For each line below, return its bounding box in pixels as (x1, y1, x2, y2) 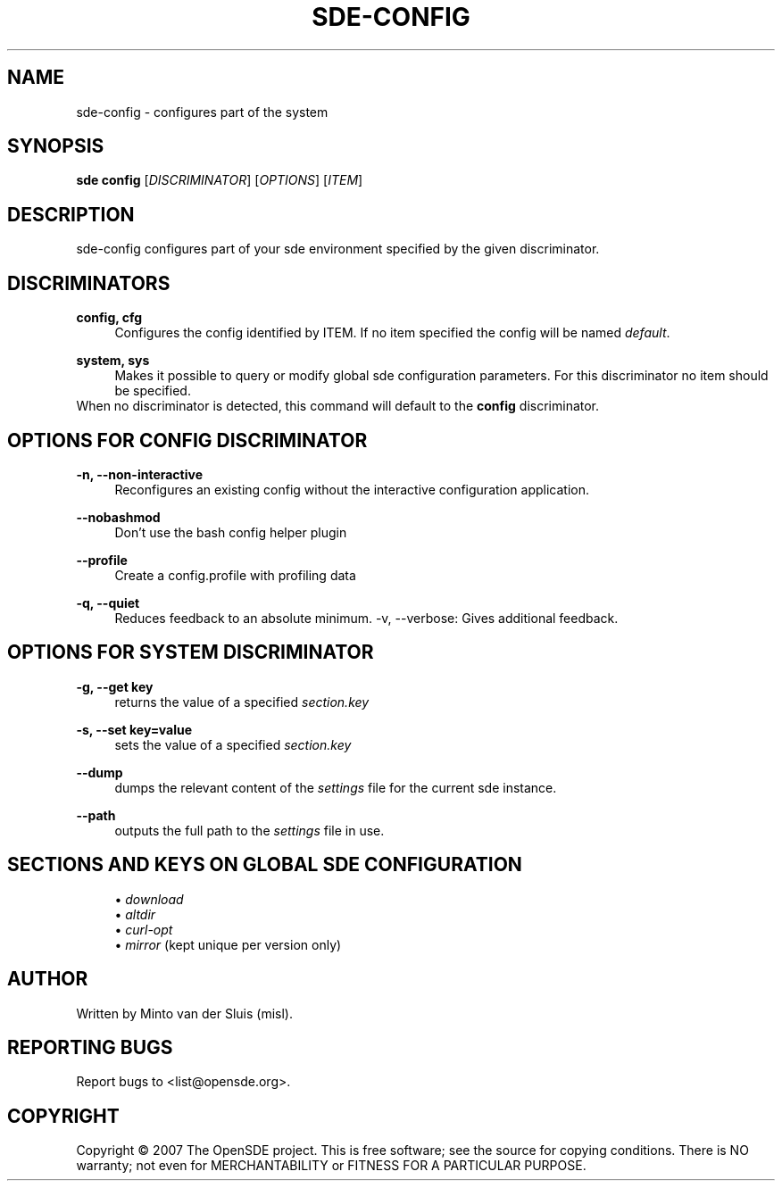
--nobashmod (76, 509, 161, 525)
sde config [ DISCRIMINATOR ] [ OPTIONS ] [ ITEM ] (76, 172, 363, 188)
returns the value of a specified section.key (114, 694, 370, 710)
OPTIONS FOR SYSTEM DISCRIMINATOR (7, 641, 374, 664)
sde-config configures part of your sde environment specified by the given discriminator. (76, 241, 600, 257)
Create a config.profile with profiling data (114, 567, 356, 583)
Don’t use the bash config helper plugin (114, 524, 347, 540)
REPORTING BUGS (7, 1035, 173, 1059)
